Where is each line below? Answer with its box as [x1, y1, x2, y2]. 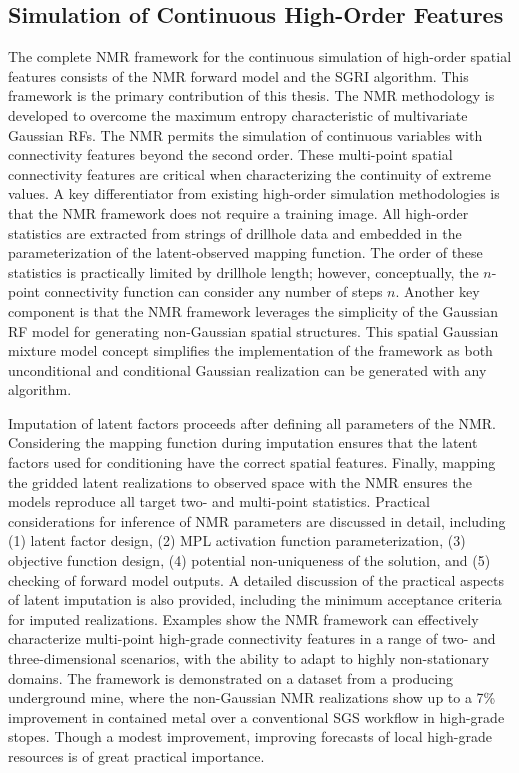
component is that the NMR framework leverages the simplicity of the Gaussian [8, 300, 499, 321]
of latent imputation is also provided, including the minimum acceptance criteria [8, 589, 502, 610]
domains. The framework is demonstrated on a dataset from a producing [8, 667, 454, 688]
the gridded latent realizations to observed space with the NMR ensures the [8, 471, 472, 492]
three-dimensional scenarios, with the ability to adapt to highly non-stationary [8, 648, 490, 669]
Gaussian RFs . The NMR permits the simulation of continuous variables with [8, 124, 483, 145]
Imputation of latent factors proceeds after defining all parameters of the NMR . [8, 412, 496, 433]
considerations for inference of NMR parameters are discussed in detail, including [8, 510, 506, 531]
